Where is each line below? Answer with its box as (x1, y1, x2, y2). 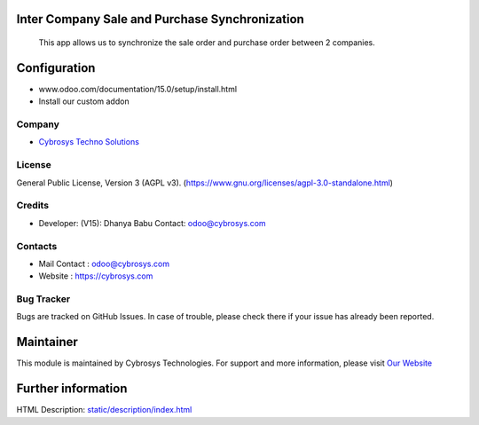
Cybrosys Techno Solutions (38, 137, 139, 147)
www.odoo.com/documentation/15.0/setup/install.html (38, 83, 238, 94)
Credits (16, 200, 49, 212)
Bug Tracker (16, 293, 71, 305)
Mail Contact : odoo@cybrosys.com (38, 258, 170, 269)
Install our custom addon (38, 96, 130, 106)
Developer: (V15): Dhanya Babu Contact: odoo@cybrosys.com (38, 217, 266, 228)
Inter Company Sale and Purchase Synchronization (16, 12, 305, 27)
